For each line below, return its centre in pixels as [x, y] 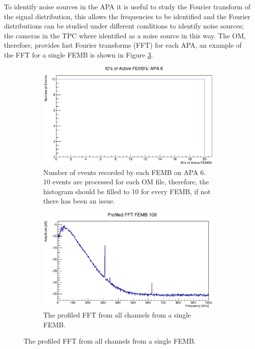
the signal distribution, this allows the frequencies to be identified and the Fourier [127, 16]
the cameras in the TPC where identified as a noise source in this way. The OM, [125, 35]
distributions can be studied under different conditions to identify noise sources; [124, 26]
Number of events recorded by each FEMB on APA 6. [125, 172]
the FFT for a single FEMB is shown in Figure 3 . [79, 54]
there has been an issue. [79, 201]
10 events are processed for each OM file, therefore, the [126, 182]
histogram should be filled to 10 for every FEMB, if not [127, 191]
